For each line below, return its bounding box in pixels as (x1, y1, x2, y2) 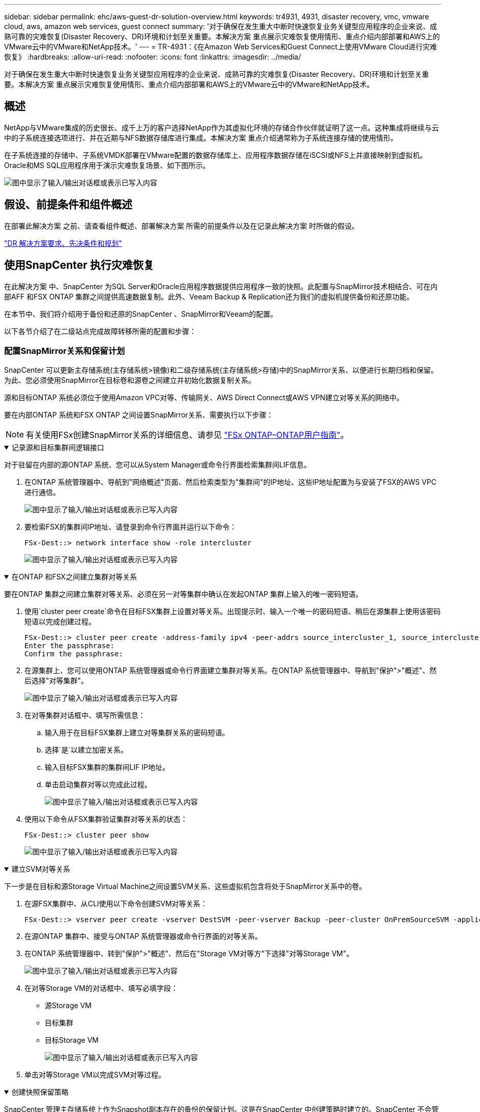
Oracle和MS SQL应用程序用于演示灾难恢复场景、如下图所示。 (4, 160, 210, 170)
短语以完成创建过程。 (24, 617, 96, 626)
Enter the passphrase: (24, 642, 115, 650)
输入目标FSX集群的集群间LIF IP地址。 (45, 763, 170, 772)
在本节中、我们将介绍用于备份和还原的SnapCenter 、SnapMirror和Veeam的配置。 (4, 309, 278, 318)
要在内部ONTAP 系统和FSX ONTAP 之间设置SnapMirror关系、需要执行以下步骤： (4, 410, 274, 420)
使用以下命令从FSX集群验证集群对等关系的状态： (24, 815, 188, 824)
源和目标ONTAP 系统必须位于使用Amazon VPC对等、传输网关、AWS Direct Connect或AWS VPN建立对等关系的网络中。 (4, 393, 404, 402)
